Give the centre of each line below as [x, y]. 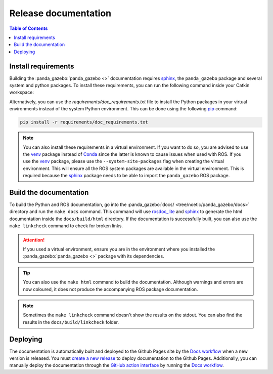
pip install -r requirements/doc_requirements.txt [84, 122]
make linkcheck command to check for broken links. [66, 226]
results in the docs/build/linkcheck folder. [71, 322]
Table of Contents [29, 28]
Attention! [34, 240]
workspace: [21, 92]
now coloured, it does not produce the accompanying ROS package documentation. [110, 289]
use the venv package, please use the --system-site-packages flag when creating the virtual [124, 161]
